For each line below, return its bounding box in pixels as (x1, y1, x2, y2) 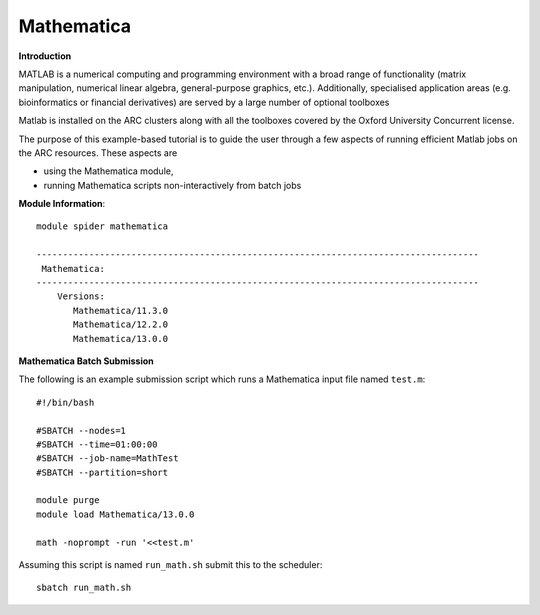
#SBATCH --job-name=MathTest (36, 453, 179, 464)
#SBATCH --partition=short (36, 466, 169, 478)
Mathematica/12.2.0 (73, 319, 169, 330)
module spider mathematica (36, 221, 169, 232)
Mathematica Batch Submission (18, 355, 154, 367)
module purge (36, 495, 100, 506)
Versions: (56, 291, 105, 302)
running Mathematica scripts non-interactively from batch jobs (43, 179, 302, 191)
